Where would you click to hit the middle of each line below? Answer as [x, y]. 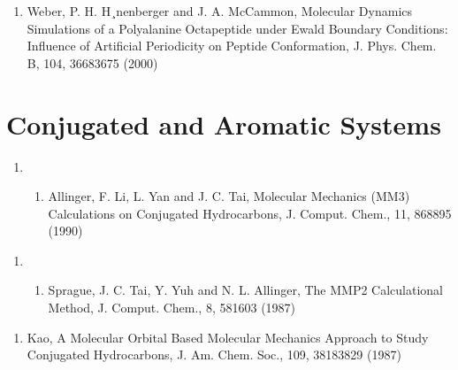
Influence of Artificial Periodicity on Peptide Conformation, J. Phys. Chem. [232, 46]
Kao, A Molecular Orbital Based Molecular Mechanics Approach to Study [228, 337]
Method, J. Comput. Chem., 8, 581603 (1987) [172, 308]
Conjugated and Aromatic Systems [224, 123]
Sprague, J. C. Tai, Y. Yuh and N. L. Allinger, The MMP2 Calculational [245, 290]
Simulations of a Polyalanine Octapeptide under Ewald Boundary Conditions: [237, 28]
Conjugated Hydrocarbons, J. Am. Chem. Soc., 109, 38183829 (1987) [214, 355]
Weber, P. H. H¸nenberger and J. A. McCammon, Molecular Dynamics [220, 11]
